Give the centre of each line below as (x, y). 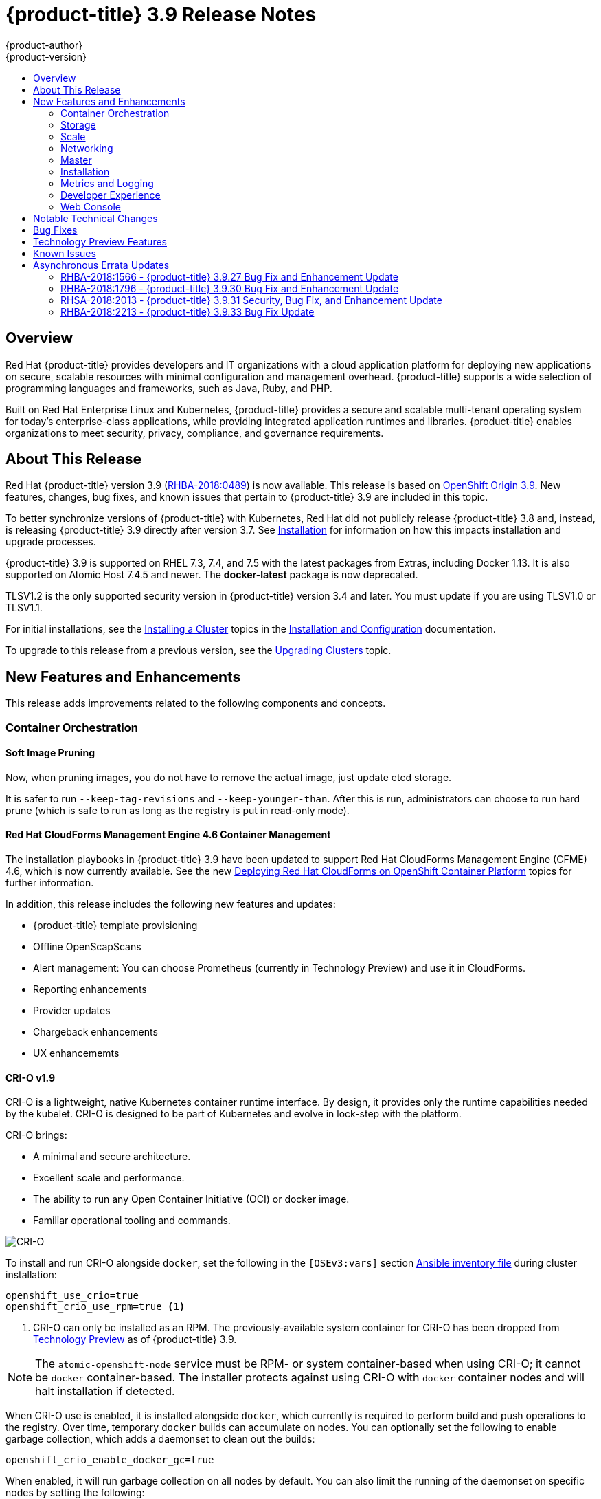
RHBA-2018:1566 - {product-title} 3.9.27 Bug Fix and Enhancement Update (229, 276)
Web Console (91, 206)
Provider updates (72, 1011)
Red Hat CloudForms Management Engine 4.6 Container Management (168, 835)
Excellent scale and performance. (109, 1178)
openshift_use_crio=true (72, 1296)
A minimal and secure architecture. (112, 1157)
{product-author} (44, 45)
